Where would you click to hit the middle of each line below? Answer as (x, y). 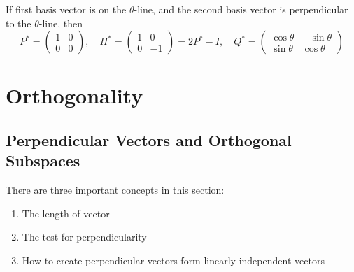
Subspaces (43, 160)
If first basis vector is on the (66, 9)
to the (19, 23)
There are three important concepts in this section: (115, 190)
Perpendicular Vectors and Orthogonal (149, 139)
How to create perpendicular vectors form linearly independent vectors (173, 260)
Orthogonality (75, 95)
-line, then (61, 23)
